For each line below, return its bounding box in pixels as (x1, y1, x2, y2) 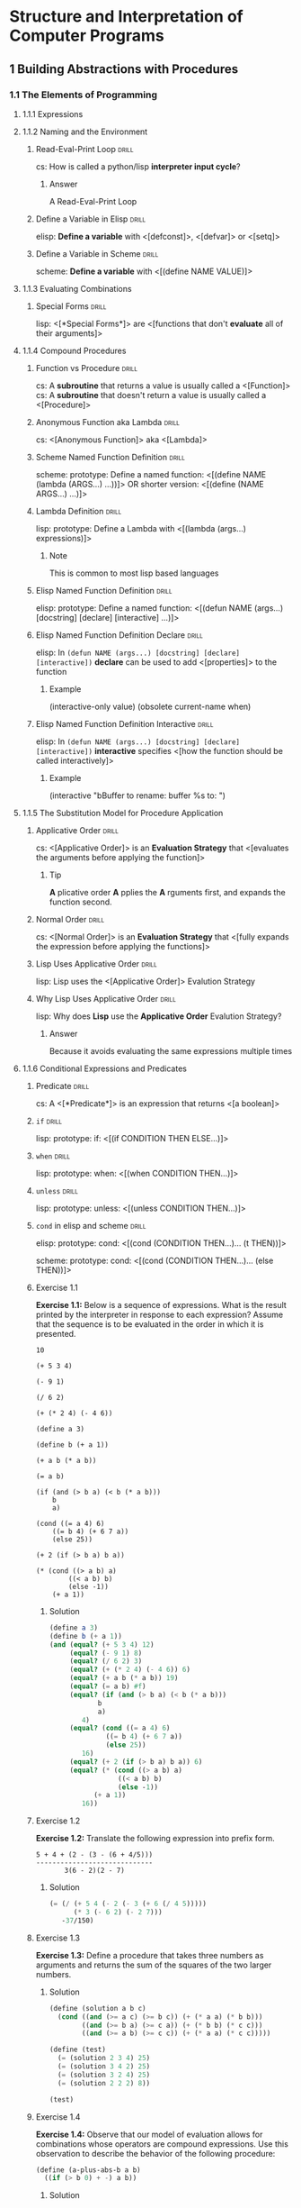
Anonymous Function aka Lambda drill (35, 416, 181, 427)
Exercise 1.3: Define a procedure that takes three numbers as (35, 1949, 264, 1960)
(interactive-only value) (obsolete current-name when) (49, 701, 252, 712)
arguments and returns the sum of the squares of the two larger (35, 1959, 272, 1970)
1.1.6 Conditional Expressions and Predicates (22, 1063, 187, 1074)
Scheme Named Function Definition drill (35, 451, 186, 462)
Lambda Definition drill (35, 505, 122, 516)
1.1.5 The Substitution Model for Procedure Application (22, 807, 224, 818)
